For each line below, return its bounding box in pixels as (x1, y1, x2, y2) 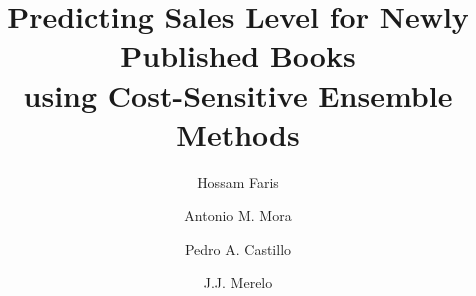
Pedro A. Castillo (184, 238, 292, 259)
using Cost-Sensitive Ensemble (23, 74, 453, 115)
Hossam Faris (197, 171, 279, 192)
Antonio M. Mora (184, 205, 292, 226)
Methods (176, 113, 300, 154)
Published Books (120, 35, 356, 76)
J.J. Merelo (203, 272, 273, 293)
